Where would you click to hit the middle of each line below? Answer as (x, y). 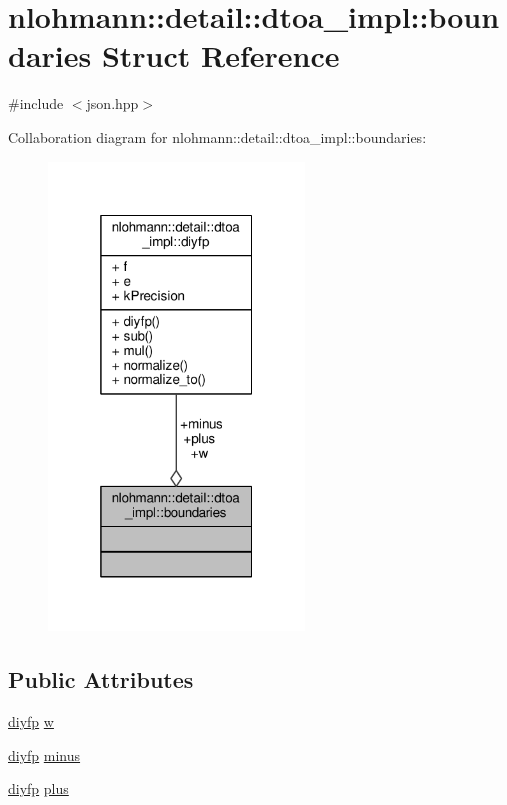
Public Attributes (101, 679)
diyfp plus (38, 788)
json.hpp (112, 103)
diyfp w (31, 721)
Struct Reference (220, 55)
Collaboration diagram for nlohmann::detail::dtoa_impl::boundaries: (217, 136)
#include (36, 103)
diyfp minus (44, 754)
